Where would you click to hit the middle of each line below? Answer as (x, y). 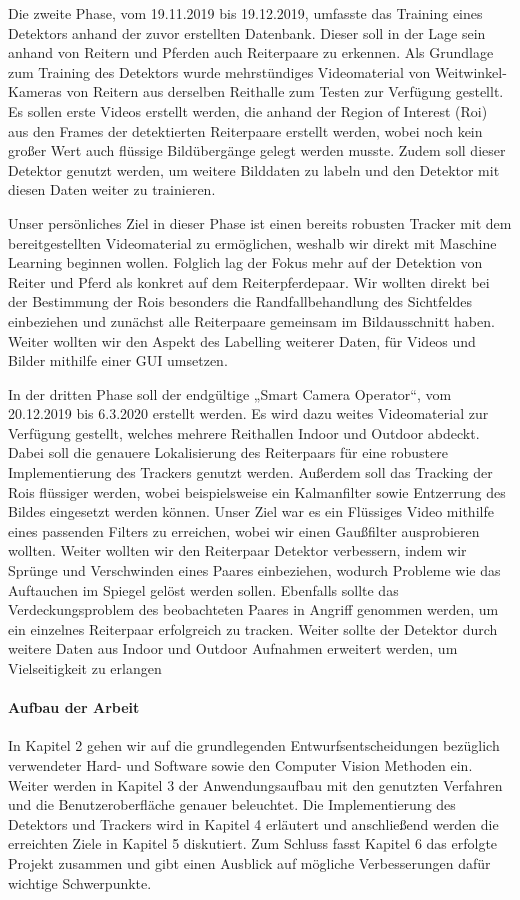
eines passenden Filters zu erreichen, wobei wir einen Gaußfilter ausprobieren (244, 530)
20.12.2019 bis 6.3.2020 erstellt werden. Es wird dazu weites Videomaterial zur (248, 413)
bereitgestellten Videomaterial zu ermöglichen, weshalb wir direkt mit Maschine (252, 242)
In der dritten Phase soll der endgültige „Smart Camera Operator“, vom (230, 393)
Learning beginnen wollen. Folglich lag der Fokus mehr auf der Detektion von (245, 262)
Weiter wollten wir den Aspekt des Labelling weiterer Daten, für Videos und (242, 340)
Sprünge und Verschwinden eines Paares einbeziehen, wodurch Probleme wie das (254, 570)
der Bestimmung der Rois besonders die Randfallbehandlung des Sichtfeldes (240, 301)
